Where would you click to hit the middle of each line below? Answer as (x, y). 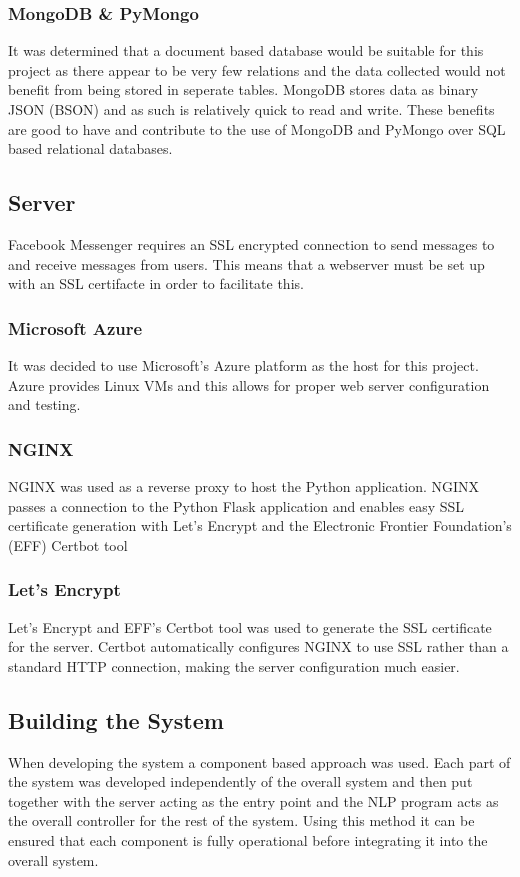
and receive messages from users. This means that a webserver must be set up (246, 263)
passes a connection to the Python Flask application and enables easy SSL (236, 505)
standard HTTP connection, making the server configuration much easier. (234, 665)
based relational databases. (90, 148)
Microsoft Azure (75, 327)
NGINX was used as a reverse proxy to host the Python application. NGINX (244, 485)
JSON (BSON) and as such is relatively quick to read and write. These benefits (251, 109)
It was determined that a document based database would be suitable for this (246, 50)
